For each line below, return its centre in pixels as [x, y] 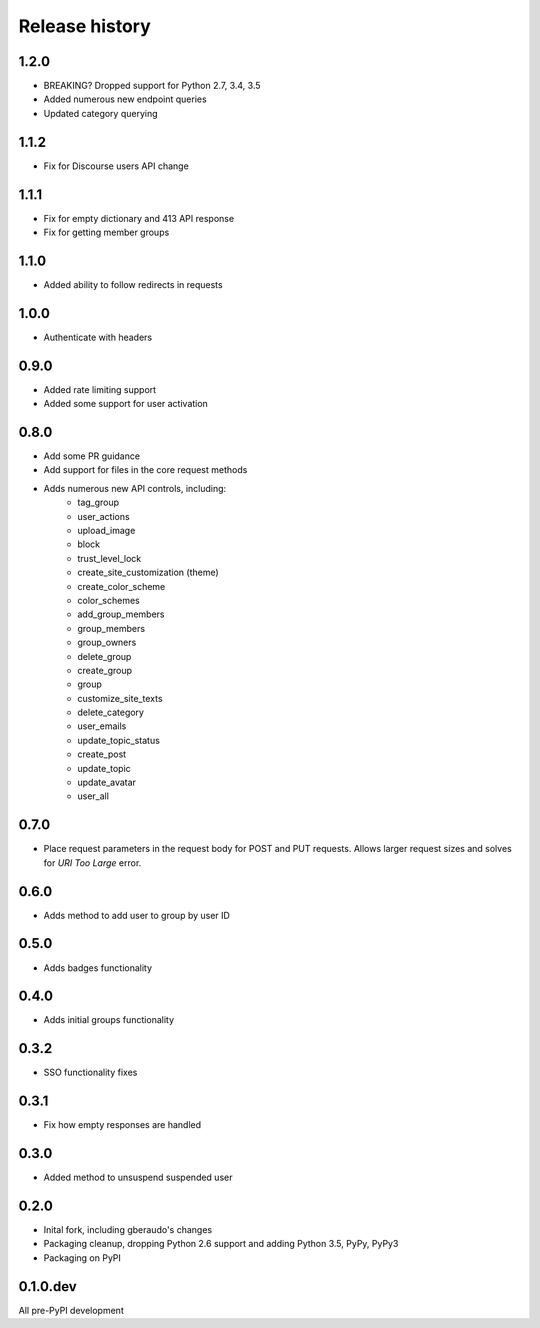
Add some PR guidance [91, 456]
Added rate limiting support [100, 389]
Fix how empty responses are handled [122, 1125]
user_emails [102, 726]
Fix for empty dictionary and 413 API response [139, 218]
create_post [102, 754]
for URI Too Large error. [92, 862]
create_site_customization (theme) [148, 572]
